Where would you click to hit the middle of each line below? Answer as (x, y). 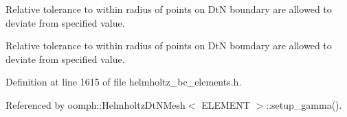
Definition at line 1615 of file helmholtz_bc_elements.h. (124, 82)
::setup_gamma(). (304, 104)
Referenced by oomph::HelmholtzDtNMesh (96, 104)
